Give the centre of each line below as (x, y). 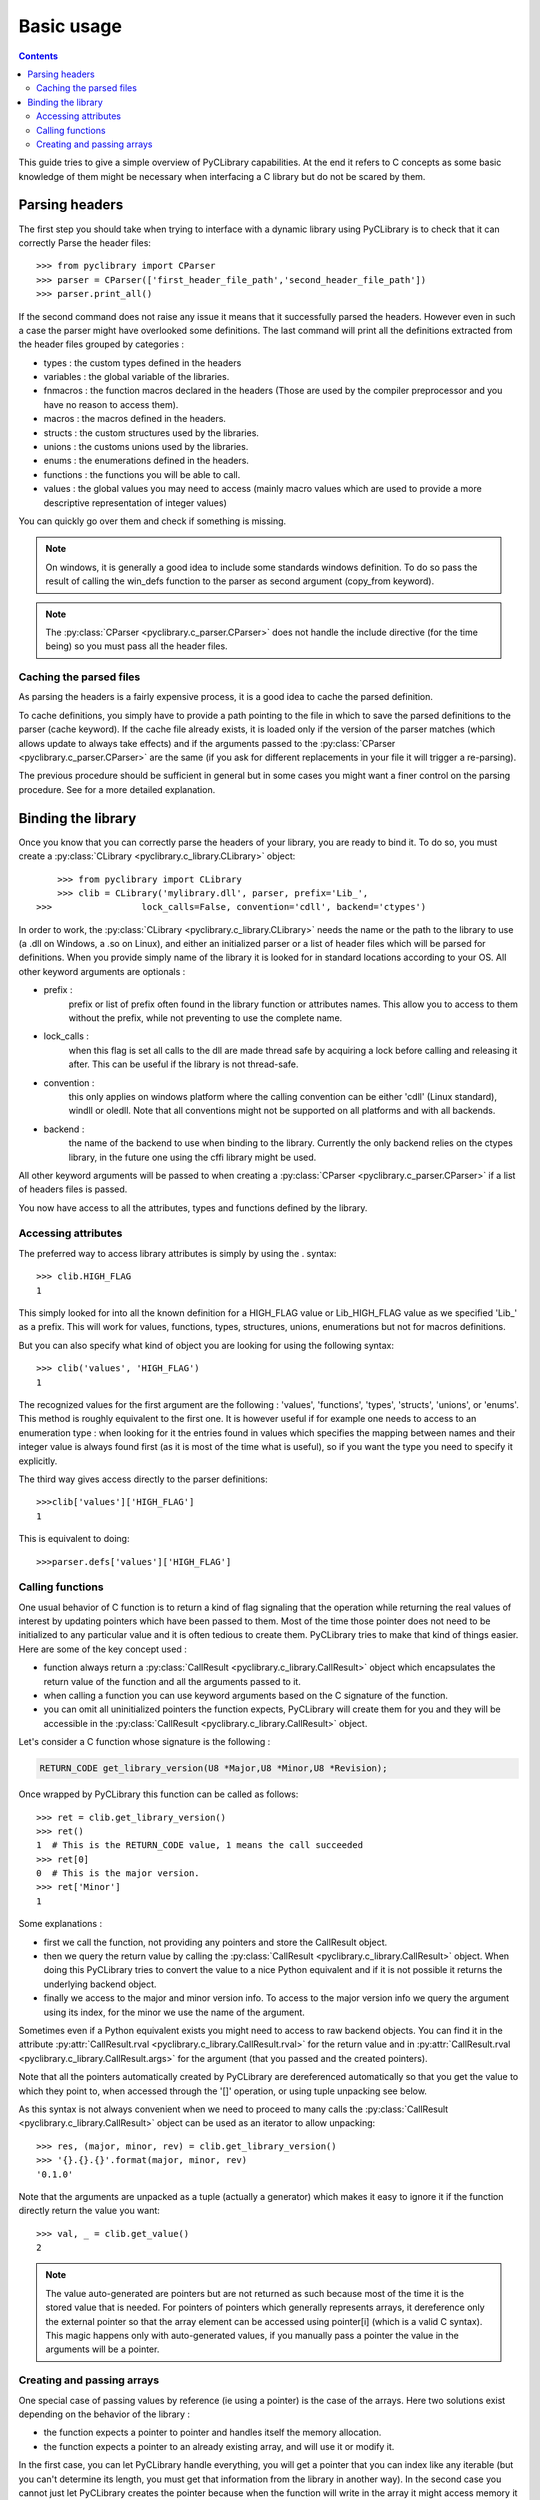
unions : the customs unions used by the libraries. (146, 447)
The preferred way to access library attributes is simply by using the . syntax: (177, 1253)
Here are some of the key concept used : (102, 1649)
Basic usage (70, 26)
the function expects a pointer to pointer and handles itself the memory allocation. (212, 2432)
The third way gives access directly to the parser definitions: (143, 1479)
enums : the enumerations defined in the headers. (146, 461)
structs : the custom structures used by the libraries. (151, 432)
